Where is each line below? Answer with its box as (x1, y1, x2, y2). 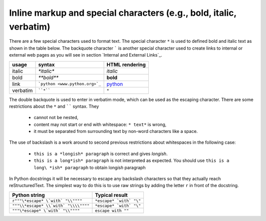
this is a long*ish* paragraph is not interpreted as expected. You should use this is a (33, 158, 230, 163)
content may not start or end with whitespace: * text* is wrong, (33, 121, 167, 127)
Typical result (95, 191, 128, 198)
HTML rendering (106, 61, 146, 68)
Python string (12, 191, 45, 198)
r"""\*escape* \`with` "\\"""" (12, 198, 82, 203)
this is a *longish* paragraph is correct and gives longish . (33, 151, 168, 157)
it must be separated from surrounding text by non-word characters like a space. (33, 128, 198, 134)
